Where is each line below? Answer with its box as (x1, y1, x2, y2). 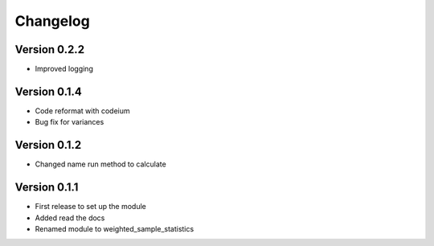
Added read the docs (35, 213, 105, 223)
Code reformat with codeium (35, 105, 130, 116)
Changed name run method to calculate (35, 159, 166, 169)
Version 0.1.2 (14, 138, 82, 152)
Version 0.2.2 (14, 43, 84, 56)
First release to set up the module (35, 202, 146, 211)
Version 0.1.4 (14, 84, 82, 98)
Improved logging (35, 64, 94, 74)
